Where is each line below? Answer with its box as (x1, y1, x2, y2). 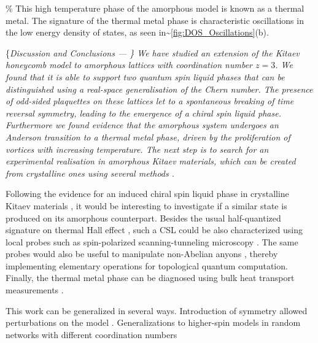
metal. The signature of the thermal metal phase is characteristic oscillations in (6, 13, 304, 26)
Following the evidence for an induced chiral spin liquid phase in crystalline (6, 187, 289, 200)
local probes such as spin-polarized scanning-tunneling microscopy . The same (6, 235, 298, 248)
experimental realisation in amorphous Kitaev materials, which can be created (6, 155, 296, 168)
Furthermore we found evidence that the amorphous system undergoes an (6, 118, 279, 131)
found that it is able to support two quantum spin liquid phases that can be (6, 70, 285, 83)
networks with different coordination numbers (6, 328, 177, 341)
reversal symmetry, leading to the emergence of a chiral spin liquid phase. (6, 106, 281, 119)
